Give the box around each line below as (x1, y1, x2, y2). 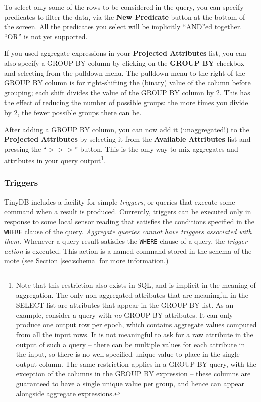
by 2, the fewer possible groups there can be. (4, 107, 142, 117)
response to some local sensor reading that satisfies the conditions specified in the (4, 216, 255, 226)
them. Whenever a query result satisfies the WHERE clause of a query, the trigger (4, 236, 247, 246)
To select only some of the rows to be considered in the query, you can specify (4, 2, 244, 12)
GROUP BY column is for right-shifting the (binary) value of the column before (4, 77, 251, 88)
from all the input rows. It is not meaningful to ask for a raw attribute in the (16, 329, 253, 340)
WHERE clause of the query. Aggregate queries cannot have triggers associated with (4, 226, 252, 236)
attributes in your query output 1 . (4, 154, 106, 165)
